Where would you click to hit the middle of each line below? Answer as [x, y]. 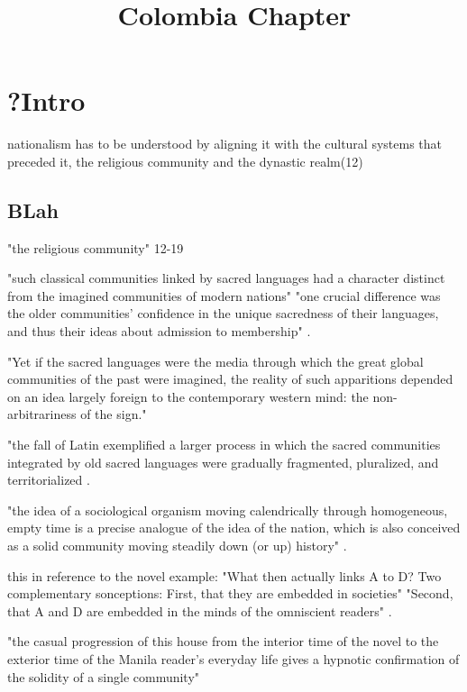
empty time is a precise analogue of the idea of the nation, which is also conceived [234, 528]
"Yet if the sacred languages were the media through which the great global [215, 361]
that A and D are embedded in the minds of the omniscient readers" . [200, 610]
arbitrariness [42, 414]
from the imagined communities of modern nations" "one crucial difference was [224, 295]
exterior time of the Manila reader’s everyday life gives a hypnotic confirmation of [233, 658]
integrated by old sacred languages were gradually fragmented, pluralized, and [223, 462]
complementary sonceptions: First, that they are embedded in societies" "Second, [230, 593]
